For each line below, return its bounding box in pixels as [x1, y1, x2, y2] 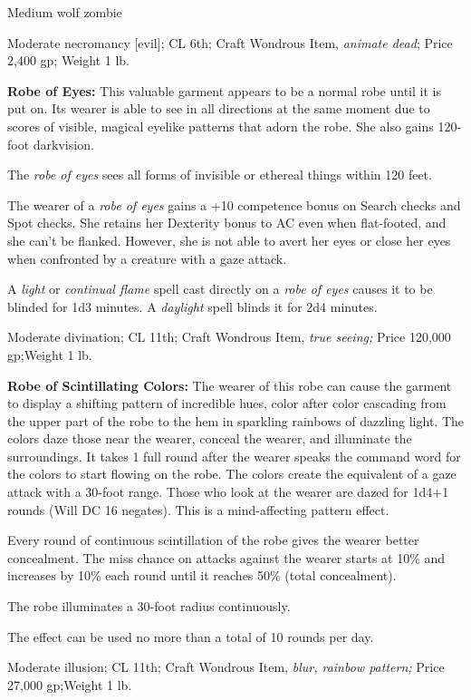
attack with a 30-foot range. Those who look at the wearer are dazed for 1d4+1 [7, 482, 449, 501]
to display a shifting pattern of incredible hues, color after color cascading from [7, 394, 447, 413]
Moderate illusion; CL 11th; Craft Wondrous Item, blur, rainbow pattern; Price [7, 657, 445, 676]
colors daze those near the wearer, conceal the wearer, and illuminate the [7, 429, 412, 448]
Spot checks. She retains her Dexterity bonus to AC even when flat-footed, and [7, 213, 447, 232]
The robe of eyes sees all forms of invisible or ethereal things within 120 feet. [7, 165, 432, 184]
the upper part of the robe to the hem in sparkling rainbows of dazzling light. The [7, 411, 464, 430]
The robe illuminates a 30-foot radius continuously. [7, 597, 291, 616]
